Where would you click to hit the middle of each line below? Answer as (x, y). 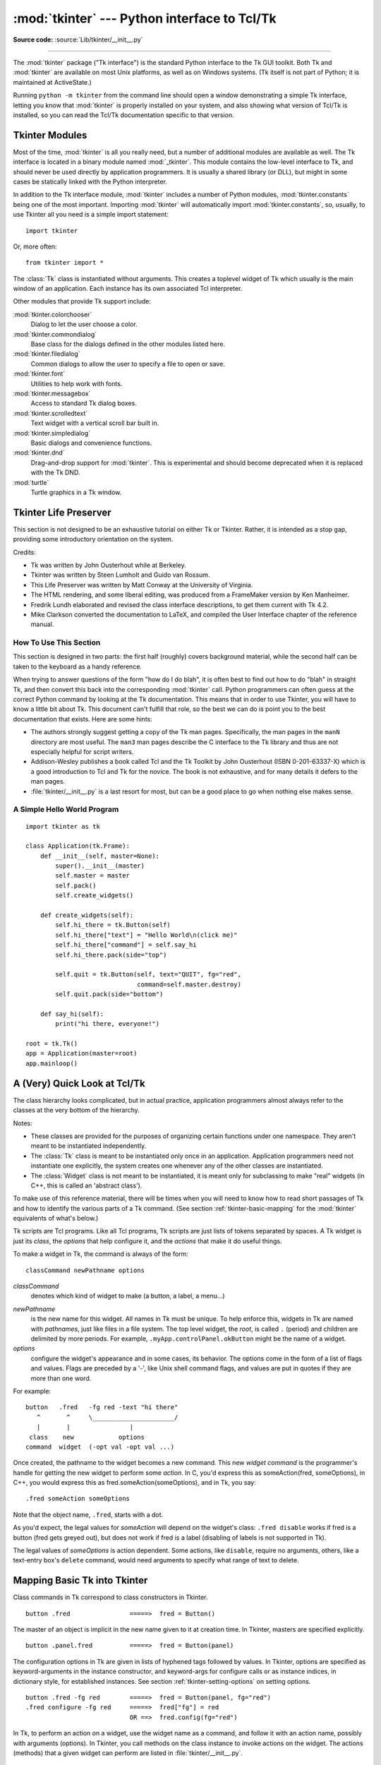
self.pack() (76, 885)
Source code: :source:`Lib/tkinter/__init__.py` (78, 40)
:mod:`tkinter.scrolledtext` (50, 413)
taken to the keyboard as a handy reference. (78, 666)
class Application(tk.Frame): (78, 846)
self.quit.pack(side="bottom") (109, 994)
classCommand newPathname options (85, 1270)
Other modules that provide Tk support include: (82, 301)
